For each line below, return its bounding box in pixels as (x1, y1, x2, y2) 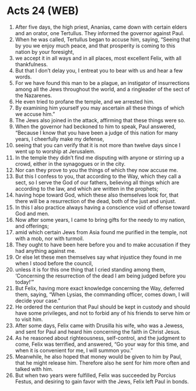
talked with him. (15, 365, 54, 372)
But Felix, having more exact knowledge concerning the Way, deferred (15, 284, 184, 291)
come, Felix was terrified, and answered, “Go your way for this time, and (15, 341, 189, 348)
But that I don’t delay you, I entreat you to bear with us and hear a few (15, 67, 183, 74)
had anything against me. (15, 247, 76, 254)
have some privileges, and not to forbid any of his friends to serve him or (15, 309, 191, 317)
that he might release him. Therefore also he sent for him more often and (15, 359, 190, 366)
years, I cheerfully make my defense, (15, 135, 104, 142)
